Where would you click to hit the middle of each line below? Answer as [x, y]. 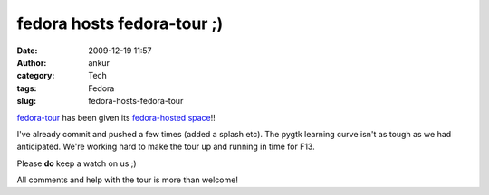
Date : [27, 51]
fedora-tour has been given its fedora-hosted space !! [116, 117]
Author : [32, 62]
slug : [26, 101]
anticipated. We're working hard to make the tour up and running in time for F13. [166, 147]
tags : [27, 88]
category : [36, 76]
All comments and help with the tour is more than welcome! [128, 180]
